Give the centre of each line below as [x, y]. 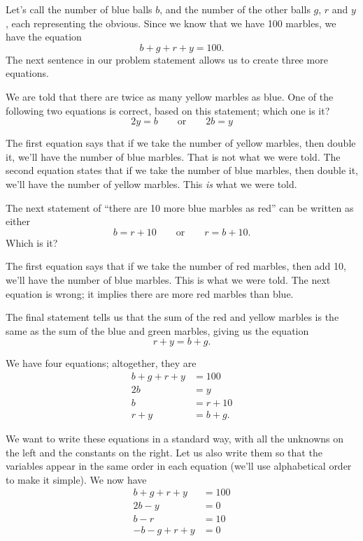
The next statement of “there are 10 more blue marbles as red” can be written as [180, 207]
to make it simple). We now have [76, 479]
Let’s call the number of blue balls [79, 9]
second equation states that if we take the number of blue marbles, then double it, [182, 170]
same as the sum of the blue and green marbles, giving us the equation [157, 330]
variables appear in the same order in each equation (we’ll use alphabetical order [179, 466]
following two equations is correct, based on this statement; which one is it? [168, 110]
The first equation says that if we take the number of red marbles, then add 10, [176, 266]
